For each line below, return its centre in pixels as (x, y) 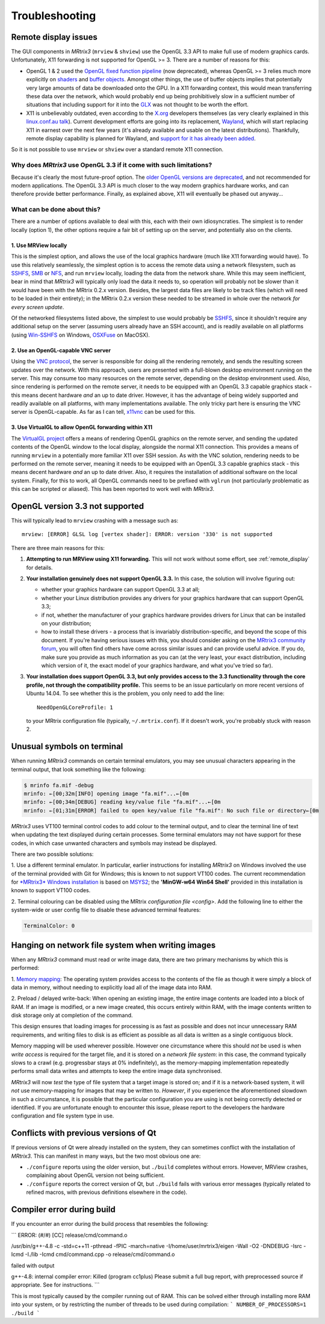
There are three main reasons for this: (58, 548)
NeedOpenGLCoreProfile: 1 (75, 707)
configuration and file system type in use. (63, 1116)
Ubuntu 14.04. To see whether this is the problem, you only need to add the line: (125, 693)
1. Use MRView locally (39, 245)
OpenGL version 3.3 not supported (78, 506)
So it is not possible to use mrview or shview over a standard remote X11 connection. (117, 149)
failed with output (33, 1266)
